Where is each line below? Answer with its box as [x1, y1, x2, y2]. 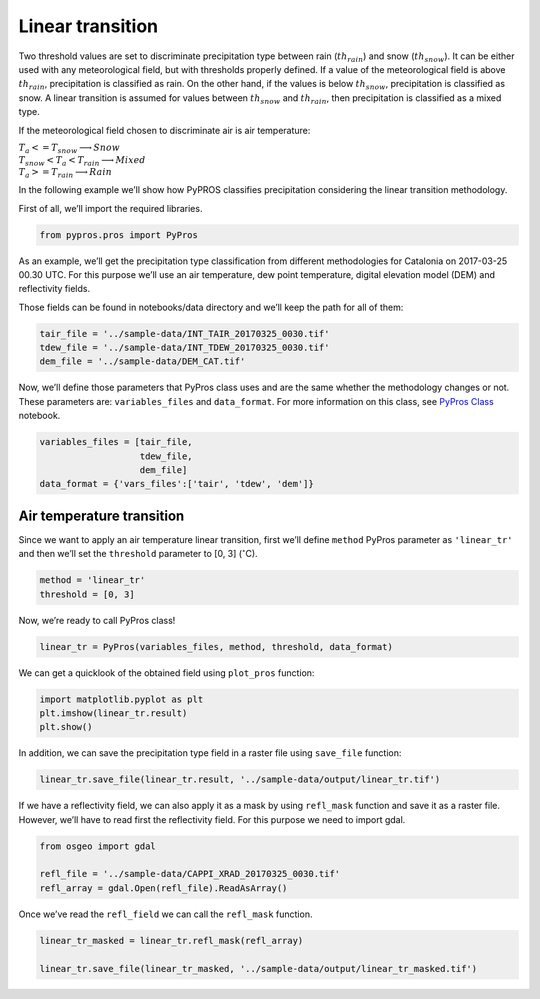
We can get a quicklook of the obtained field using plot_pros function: [18, 666, 315, 679]
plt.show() [39, 721, 93, 733]
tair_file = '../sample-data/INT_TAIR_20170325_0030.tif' [39, 328, 330, 339]
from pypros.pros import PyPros [39, 229, 199, 240]
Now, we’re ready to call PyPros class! [18, 614, 176, 626]
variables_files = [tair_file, [39, 436, 194, 448]
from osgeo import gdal [39, 840, 157, 852]
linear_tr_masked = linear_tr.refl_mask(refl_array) [39, 935, 304, 946]
